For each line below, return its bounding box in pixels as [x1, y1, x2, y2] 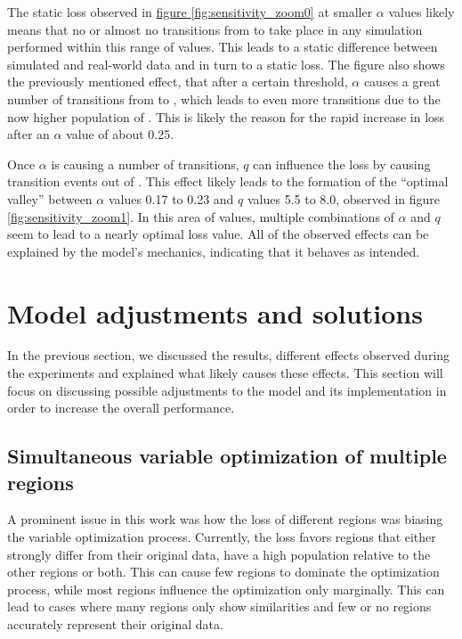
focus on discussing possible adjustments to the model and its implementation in [7, 381, 447, 399]
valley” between [7, 189, 93, 208]
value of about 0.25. [66, 125, 174, 143]
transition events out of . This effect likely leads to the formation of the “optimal [7, 172, 449, 191]
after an [7, 125, 50, 143]
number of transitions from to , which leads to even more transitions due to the [7, 89, 441, 108]
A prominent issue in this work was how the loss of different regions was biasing [7, 510, 443, 528]
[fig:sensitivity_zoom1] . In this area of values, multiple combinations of [7, 207, 394, 225]
